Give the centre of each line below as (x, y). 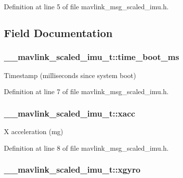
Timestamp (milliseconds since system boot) (70, 75)
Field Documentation (58, 32)
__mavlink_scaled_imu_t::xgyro (72, 169)
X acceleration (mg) (34, 131)
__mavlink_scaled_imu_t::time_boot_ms (91, 57)
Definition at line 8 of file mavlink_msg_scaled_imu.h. (86, 148)
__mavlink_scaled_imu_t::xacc (70, 113)
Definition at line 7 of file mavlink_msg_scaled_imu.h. (86, 91)
